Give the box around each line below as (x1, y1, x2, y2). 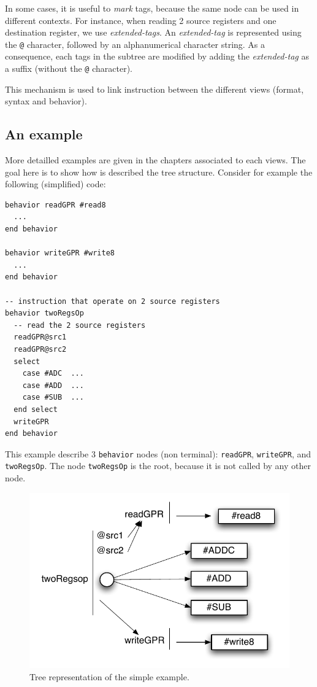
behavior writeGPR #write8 (5, 249, 115, 258)
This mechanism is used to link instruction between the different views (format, (5, 82, 304, 95)
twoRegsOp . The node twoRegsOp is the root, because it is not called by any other (5, 459, 311, 472)
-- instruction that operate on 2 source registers (5, 297, 220, 306)
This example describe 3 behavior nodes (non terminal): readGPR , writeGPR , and (5, 447, 311, 460)
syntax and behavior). (5, 95, 87, 107)
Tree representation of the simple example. (29, 670, 189, 683)
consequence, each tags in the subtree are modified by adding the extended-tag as (5, 50, 309, 63)
